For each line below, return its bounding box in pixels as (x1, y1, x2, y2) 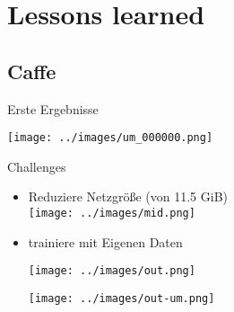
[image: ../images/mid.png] (28, 207, 195, 220)
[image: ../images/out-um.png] (28, 291, 215, 305)
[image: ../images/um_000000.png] (7, 131, 213, 145)
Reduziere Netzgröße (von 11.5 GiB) (28, 187, 229, 206)
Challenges (7, 156, 66, 175)
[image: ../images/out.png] (28, 264, 195, 278)
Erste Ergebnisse (7, 99, 99, 118)
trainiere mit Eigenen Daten (28, 232, 183, 251)
